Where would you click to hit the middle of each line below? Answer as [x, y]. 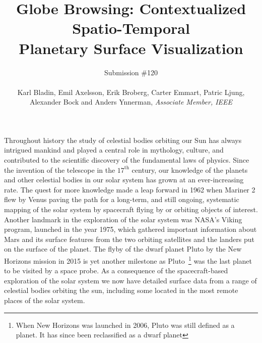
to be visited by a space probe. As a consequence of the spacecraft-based [116, 271]
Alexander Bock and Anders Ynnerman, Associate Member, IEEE [131, 102]
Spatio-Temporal [131, 28]
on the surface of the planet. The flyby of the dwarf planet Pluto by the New [123, 249]
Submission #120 [131, 72]
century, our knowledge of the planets [190, 169]
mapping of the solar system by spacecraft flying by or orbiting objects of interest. [131, 209]
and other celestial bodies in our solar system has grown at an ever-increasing [124, 180]
